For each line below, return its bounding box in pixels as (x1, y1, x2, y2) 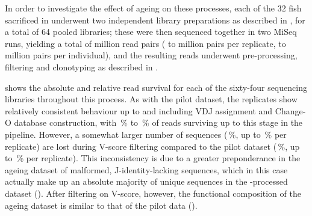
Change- (275, 104, 306, 117)
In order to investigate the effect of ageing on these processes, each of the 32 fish (5, 2, 302, 14)
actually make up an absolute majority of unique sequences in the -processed (5, 175, 288, 188)
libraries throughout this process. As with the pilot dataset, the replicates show (5, 93, 298, 105)
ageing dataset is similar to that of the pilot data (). (5, 199, 198, 211)
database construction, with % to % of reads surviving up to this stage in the (14, 116, 303, 129)
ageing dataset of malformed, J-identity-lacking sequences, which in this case (5, 163, 288, 176)
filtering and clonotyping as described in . (5, 60, 158, 73)
